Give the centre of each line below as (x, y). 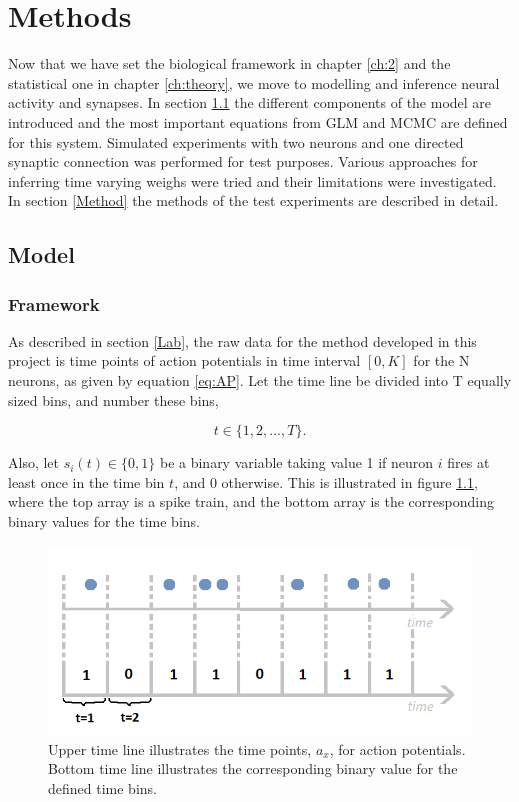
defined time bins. (102, 787)
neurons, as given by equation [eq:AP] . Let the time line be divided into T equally (260, 380)
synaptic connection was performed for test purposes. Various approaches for (243, 161)
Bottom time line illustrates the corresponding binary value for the (253, 768)
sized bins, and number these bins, (113, 399)
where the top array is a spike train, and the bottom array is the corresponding (251, 501)
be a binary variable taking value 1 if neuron (296, 462)
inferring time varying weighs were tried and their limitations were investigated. (252, 180)
